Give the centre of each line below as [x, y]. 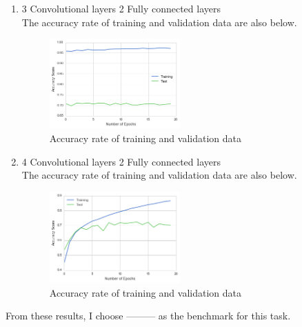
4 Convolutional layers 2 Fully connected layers [121, 161]
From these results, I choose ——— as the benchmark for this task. [148, 316]
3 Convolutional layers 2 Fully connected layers [121, 8]
